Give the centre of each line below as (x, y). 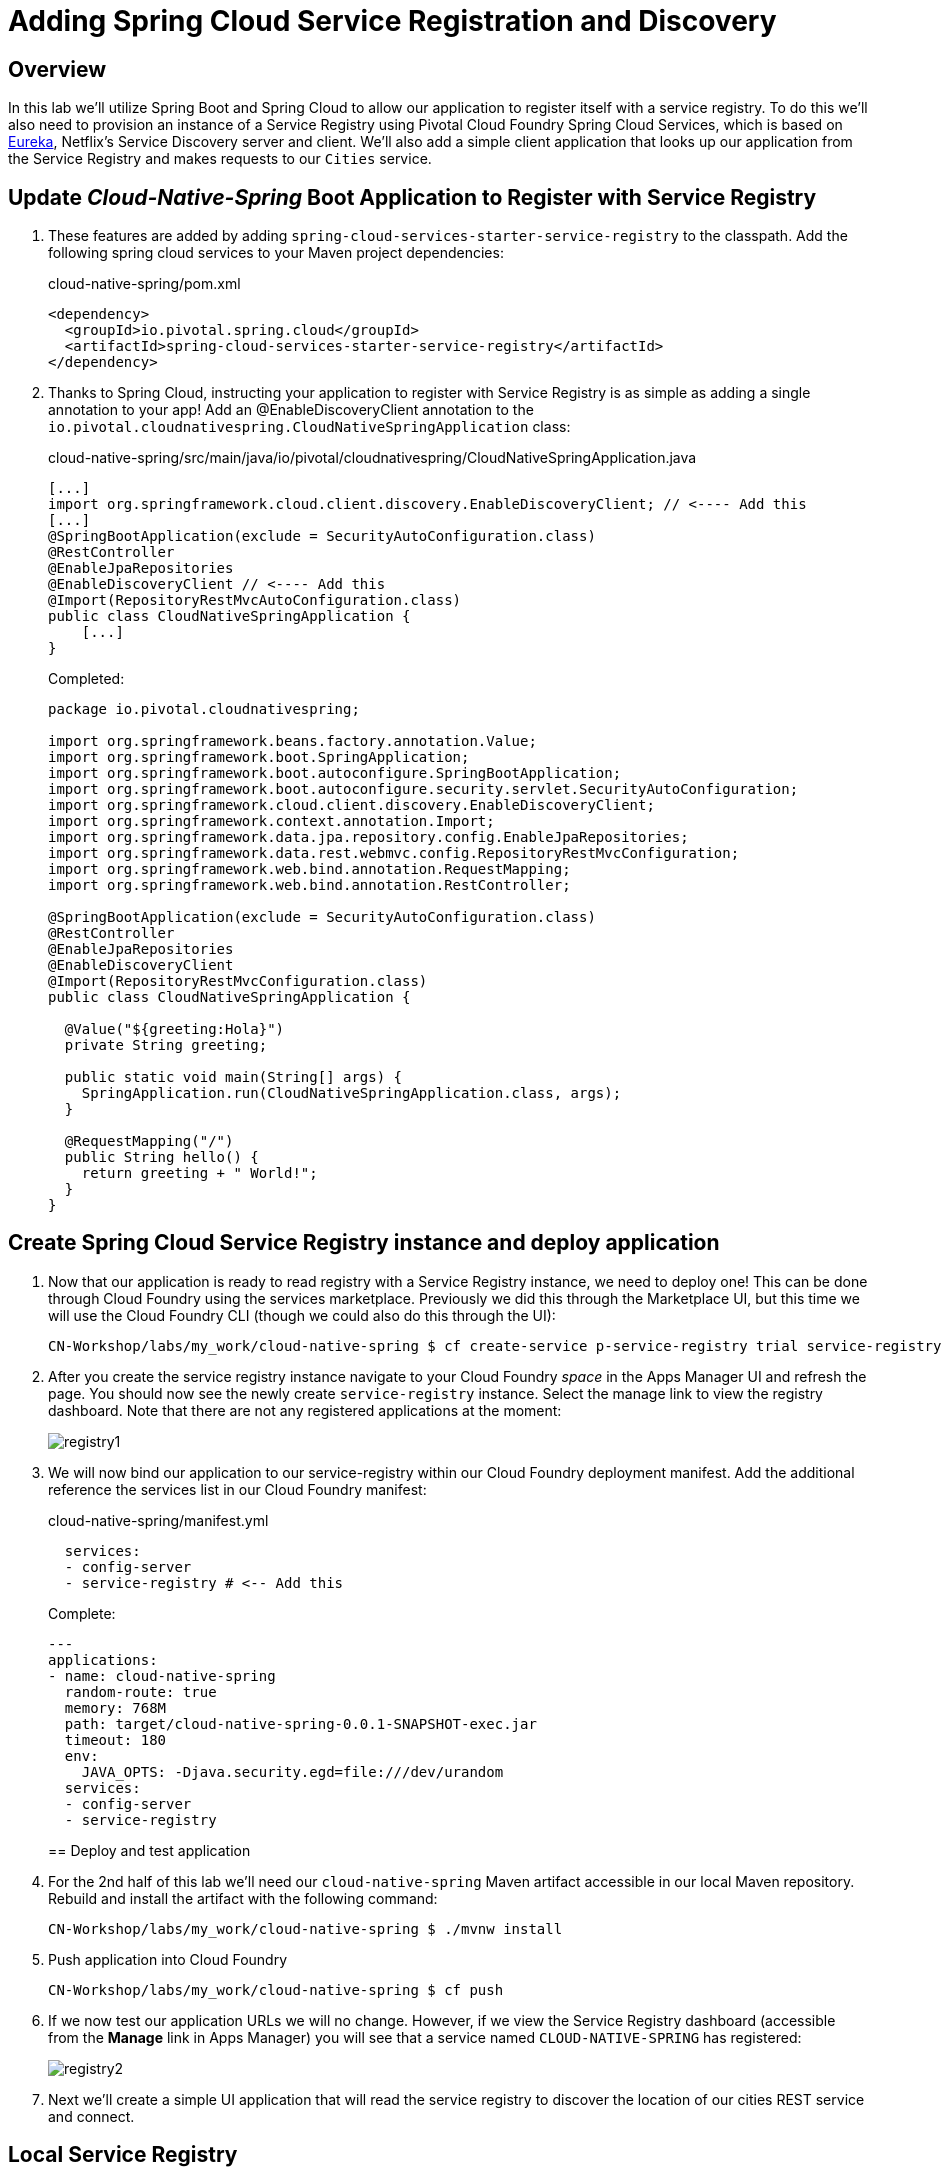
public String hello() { (161, 1157)
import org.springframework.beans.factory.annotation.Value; (292, 741)
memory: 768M (115, 1707)
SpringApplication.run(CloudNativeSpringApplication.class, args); (351, 1093)
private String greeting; (166, 1045)
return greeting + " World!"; (199, 1173)
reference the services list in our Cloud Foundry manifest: (237, 1489)
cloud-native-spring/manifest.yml (158, 1520)
